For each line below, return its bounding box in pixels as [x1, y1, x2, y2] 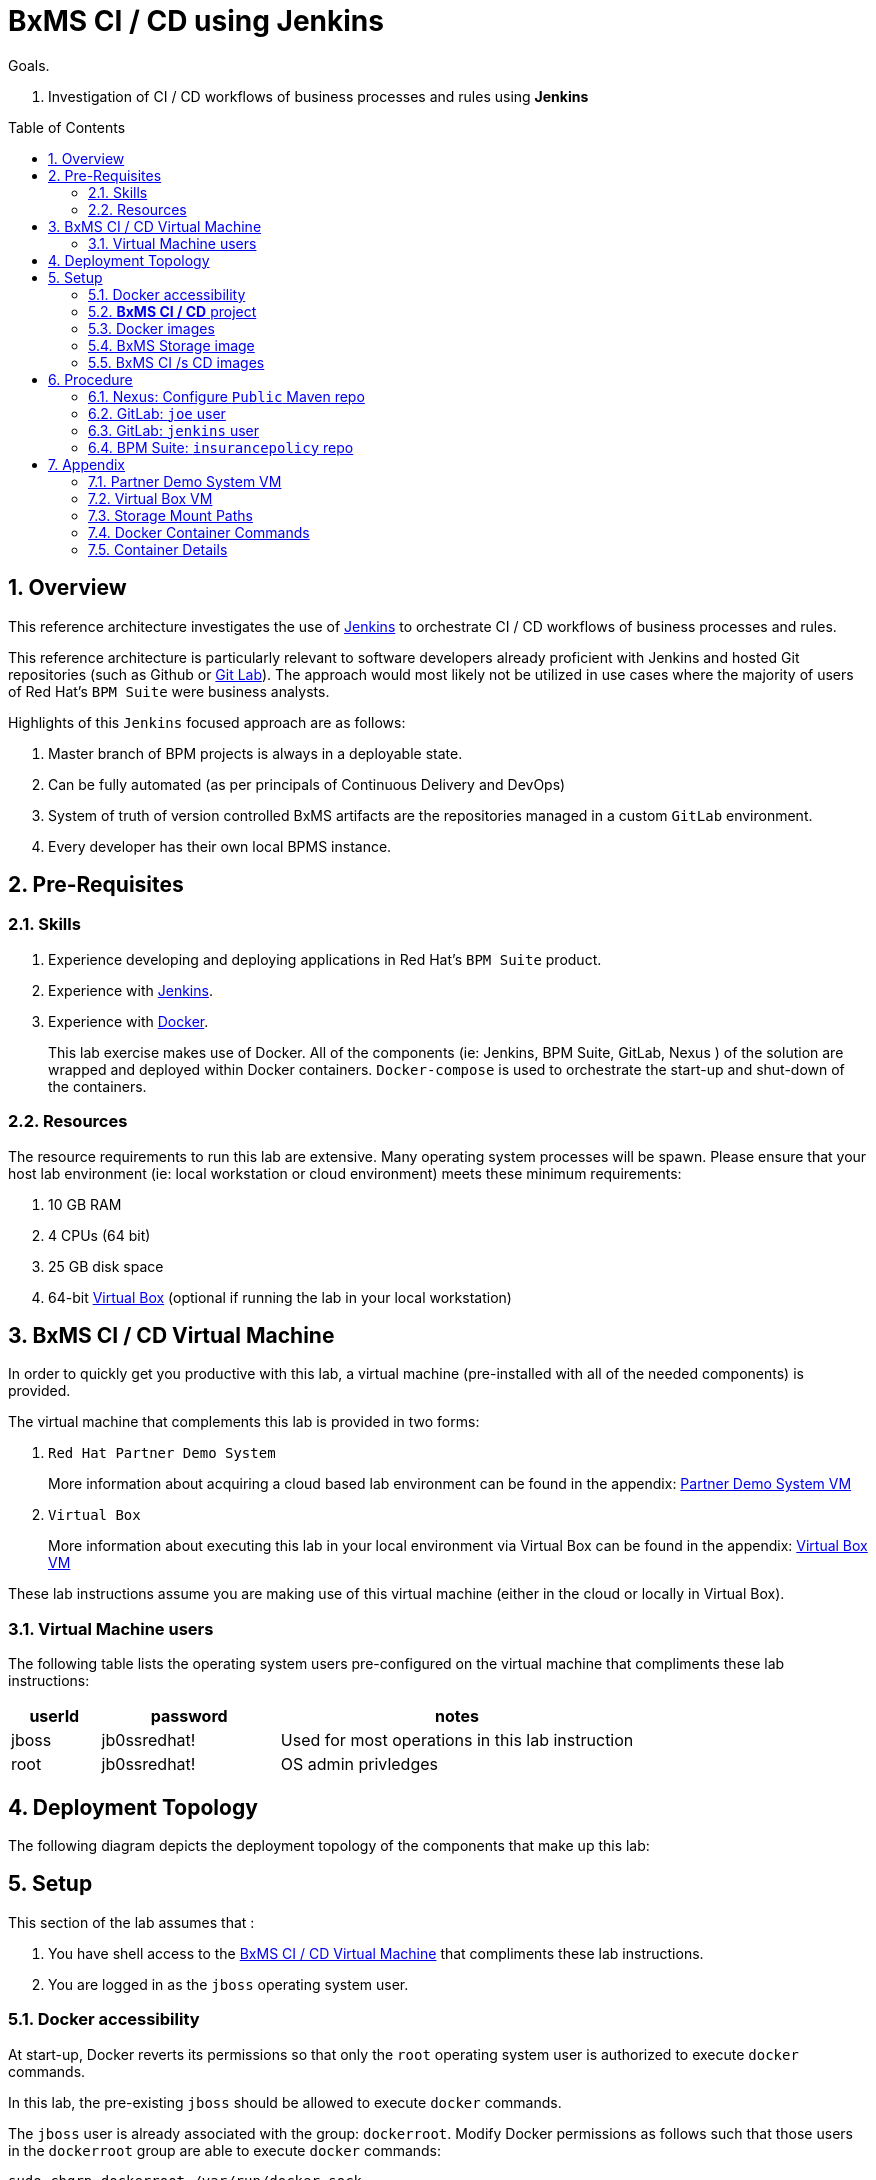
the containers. [48, 1077, 147, 1095]
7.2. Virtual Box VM [88, 489, 213, 507]
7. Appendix [48, 455, 125, 473]
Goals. [8, 56, 50, 74]
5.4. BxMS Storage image [88, 336, 255, 354]
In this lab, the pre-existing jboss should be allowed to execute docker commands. [8, 2093, 562, 2111]
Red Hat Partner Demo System [48, 1445, 276, 1462]
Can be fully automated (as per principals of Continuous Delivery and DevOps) [48, 775, 566, 793]
